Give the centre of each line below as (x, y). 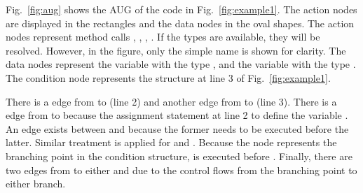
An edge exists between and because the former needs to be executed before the (177, 128)
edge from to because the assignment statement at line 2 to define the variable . (177, 115)
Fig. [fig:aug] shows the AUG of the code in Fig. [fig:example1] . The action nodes (181, 9)
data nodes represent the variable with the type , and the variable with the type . (181, 64)
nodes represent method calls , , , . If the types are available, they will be (163, 37)
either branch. (36, 184)
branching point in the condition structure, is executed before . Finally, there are (179, 156)
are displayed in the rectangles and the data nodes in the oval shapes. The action (180, 23)
